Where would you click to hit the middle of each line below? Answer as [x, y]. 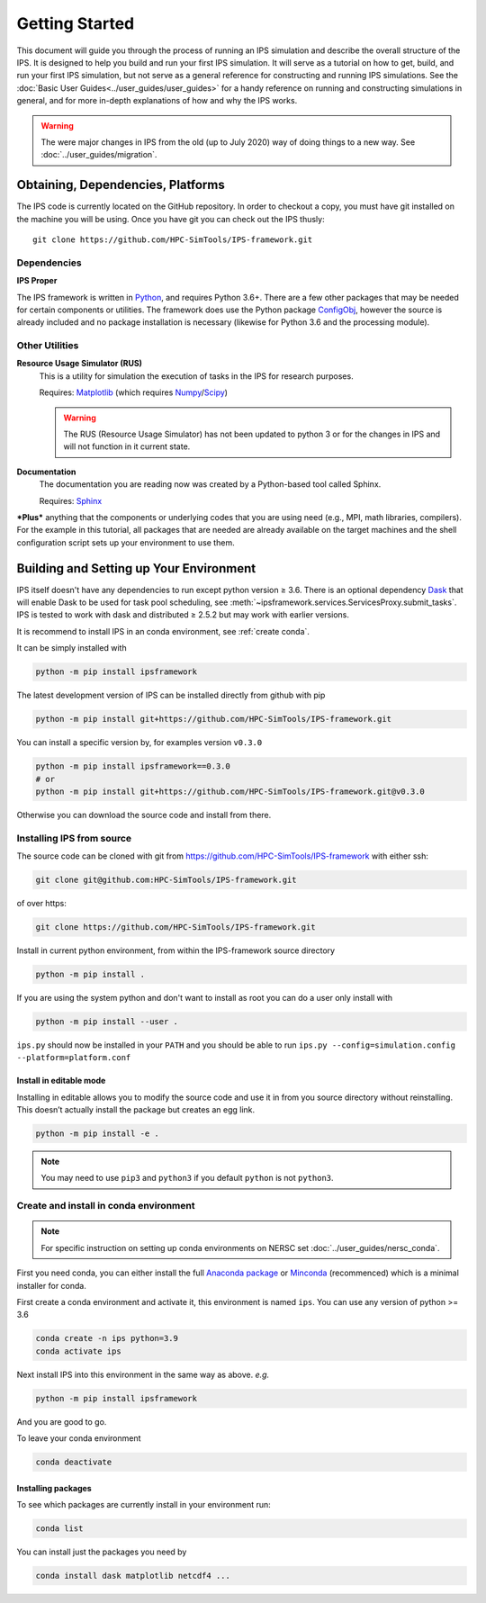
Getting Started [76, 23]
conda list [59, 1529]
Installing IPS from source [74, 838]
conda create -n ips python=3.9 [107, 1338]
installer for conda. [52, 1285]
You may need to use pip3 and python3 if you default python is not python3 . [187, 1178]
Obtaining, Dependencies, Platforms [121, 185]
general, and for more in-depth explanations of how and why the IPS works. [157, 101]
